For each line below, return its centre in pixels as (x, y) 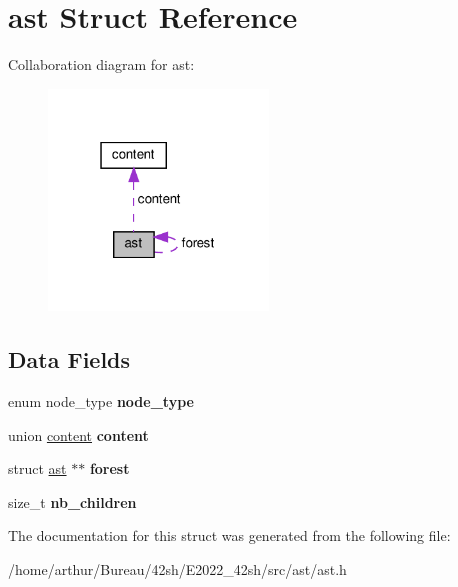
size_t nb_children (72, 501)
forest (109, 468)
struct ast (37, 468)
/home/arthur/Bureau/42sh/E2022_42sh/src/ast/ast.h (177, 569)
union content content (78, 434)
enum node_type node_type (101, 401)
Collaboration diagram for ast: (101, 64)
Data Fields (69, 359)
